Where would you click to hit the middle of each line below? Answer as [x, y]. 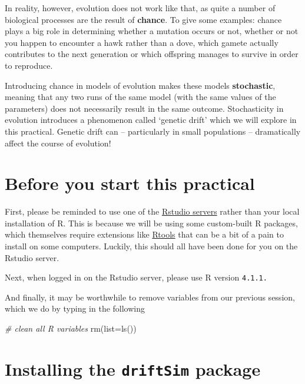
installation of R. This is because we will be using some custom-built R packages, [151, 223]
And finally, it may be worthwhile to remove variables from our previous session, [150, 297]
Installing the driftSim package [133, 368]
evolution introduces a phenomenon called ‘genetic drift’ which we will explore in [151, 120]
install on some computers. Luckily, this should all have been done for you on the [151, 246]
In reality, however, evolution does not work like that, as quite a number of [140, 8]
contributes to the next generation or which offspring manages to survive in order [152, 54]
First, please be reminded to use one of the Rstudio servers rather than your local [152, 211]
